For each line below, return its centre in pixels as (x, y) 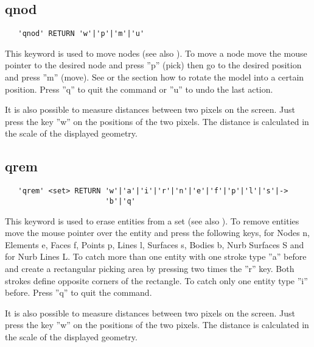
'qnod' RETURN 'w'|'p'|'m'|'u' (81, 34)
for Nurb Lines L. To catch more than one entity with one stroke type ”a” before (156, 256)
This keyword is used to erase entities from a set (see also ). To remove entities (152, 220)
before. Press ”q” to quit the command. (78, 292)
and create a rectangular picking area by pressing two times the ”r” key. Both (150, 268)
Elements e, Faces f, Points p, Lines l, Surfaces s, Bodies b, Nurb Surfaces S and (155, 244)
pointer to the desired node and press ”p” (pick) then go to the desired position (153, 65)
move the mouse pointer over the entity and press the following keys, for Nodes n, (158, 233)
